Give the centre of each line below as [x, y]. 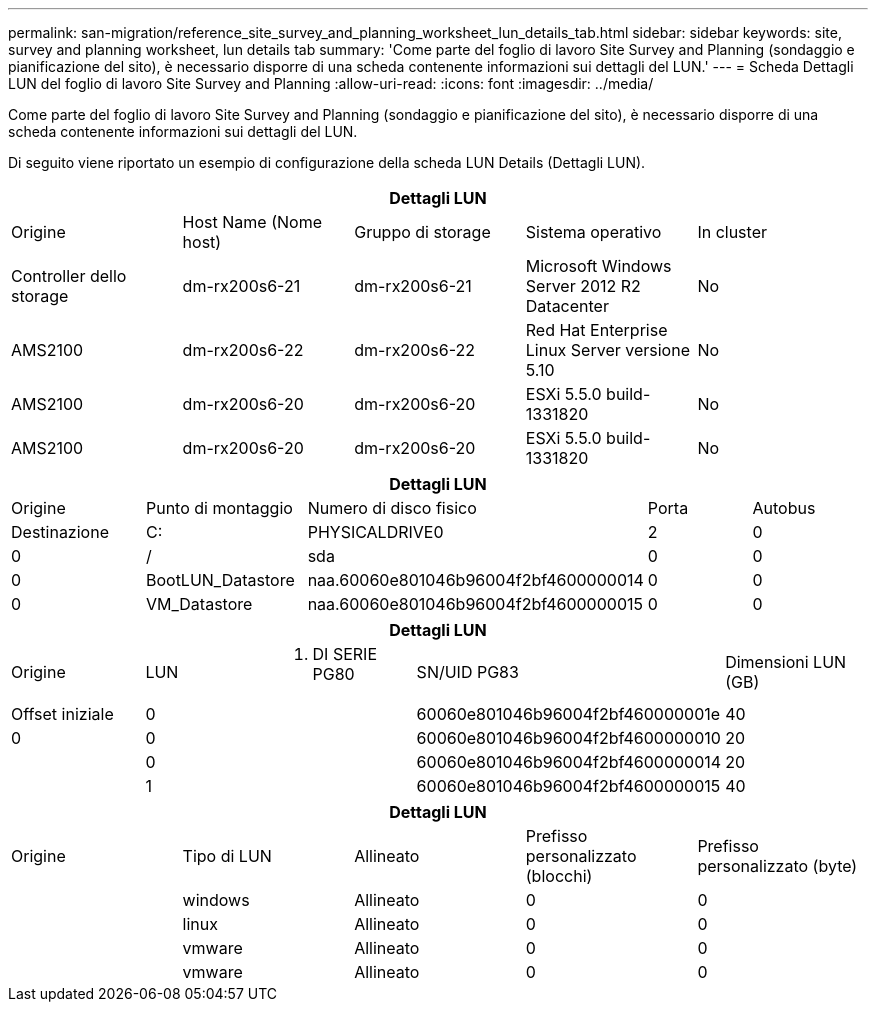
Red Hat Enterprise [596, 330]
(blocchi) [559, 876]
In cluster [732, 232]
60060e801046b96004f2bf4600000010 [568, 738]
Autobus [784, 508]
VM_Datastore [199, 604]
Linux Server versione [607, 350]
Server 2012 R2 [583, 286]
